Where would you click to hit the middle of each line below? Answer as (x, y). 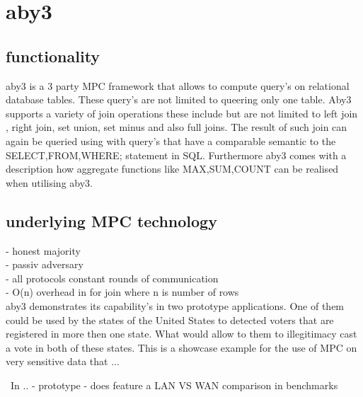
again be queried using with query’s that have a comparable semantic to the (171, 140)
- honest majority (43, 250)
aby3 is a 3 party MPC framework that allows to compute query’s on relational (178, 85)
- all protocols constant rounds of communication (112, 278)
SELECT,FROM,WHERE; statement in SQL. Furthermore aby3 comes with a (176, 155)
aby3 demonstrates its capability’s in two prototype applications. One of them (175, 305)
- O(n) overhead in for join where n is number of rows (122, 292)
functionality (53, 56)
